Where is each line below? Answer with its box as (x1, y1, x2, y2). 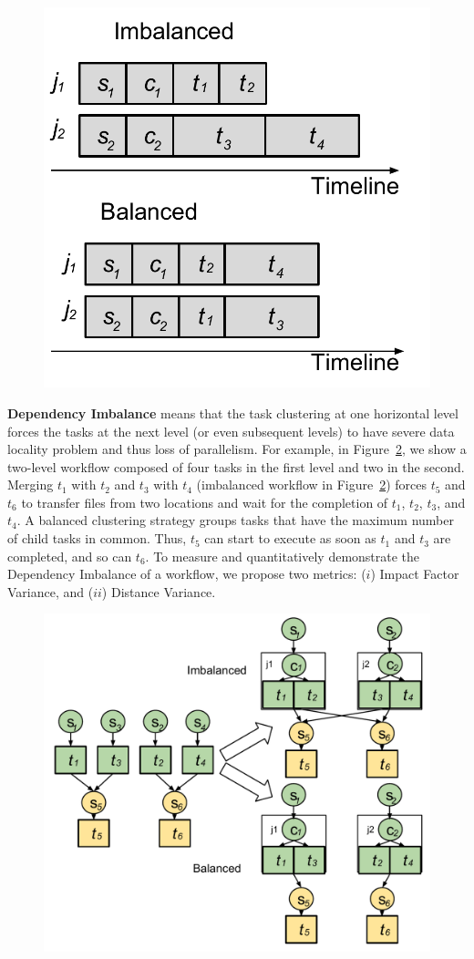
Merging (7, 475, 54, 494)
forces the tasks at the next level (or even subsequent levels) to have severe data (7, 421, 455, 440)
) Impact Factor (370, 564, 459, 583)
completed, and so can (7, 546, 132, 565)
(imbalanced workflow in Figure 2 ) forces (196, 475, 427, 494)
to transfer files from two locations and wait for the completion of (21, 492, 388, 511)
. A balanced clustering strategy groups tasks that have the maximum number (16, 510, 454, 530)
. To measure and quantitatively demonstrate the (145, 546, 420, 565)
